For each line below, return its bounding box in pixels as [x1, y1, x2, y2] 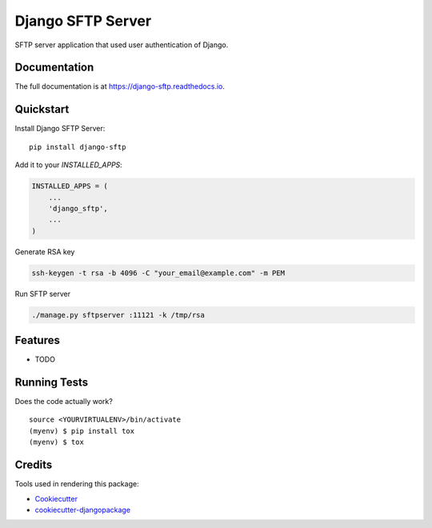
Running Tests [14, 375, 88, 389]
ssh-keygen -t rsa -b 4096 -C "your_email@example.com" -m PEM [31, 268, 286, 278]
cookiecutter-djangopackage [34, 505, 131, 514]
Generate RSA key [14, 246, 75, 256]
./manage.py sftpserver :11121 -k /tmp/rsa [31, 310, 206, 319]
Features [14, 334, 60, 347]
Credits [14, 458, 53, 472]
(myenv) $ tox [29, 438, 84, 447]
